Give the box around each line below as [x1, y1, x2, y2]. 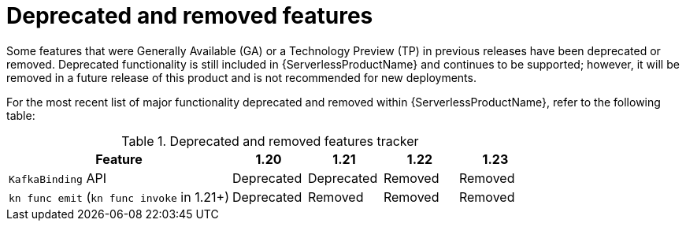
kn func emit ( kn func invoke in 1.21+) [9, 188, 229, 205]
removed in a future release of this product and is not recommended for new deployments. [6, 70, 476, 84]
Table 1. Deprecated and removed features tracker [121, 132, 419, 149]
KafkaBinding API [9, 169, 106, 186]
